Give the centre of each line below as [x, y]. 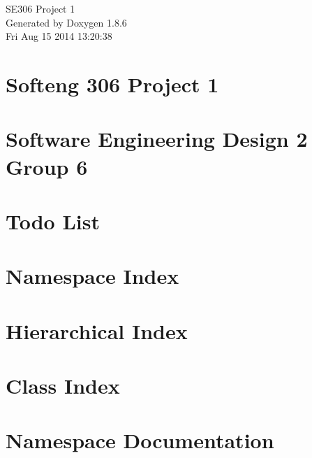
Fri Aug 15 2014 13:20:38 [59, 36]
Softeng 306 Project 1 [112, 84]
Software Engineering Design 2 [157, 139]
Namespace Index [92, 276]
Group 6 [47, 166]
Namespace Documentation [140, 440]
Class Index [63, 386]
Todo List [53, 221]
